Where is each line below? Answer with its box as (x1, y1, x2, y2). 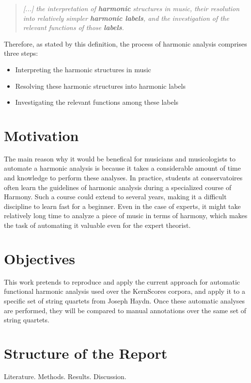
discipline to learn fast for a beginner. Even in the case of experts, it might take (4, 201, 241, 211)
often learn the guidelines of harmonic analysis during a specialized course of (4, 182, 232, 192)
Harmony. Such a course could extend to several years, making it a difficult (4, 191, 227, 202)
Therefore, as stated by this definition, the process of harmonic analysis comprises (4, 38, 247, 48)
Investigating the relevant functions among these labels (15, 97, 179, 107)
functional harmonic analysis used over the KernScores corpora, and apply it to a (4, 286, 245, 296)
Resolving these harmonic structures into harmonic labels (15, 80, 186, 91)
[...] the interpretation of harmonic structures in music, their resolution (23, 3, 240, 13)
